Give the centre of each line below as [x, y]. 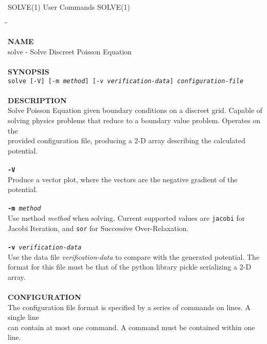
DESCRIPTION [37, 100]
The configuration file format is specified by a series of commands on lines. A [129, 307]
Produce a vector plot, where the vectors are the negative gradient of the [123, 179]
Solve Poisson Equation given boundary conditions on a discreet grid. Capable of [135, 110]
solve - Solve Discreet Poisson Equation [70, 51]
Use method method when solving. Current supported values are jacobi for [127, 218]
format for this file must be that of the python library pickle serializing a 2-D [130, 267]
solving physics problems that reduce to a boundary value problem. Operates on [134, 120]
